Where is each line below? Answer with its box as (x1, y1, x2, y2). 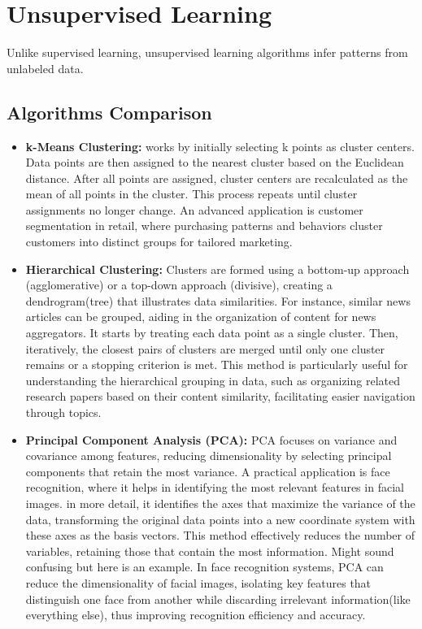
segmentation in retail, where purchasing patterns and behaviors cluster (25, 217, 383, 234)
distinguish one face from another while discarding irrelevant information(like (25, 590, 411, 607)
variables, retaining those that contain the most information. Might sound (25, 542, 394, 559)
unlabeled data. (7, 59, 84, 76)
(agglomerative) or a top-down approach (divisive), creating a (25, 276, 333, 293)
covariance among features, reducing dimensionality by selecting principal (25, 447, 392, 464)
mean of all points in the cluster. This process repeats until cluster (25, 185, 358, 202)
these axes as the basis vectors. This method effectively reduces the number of (25, 527, 415, 544)
